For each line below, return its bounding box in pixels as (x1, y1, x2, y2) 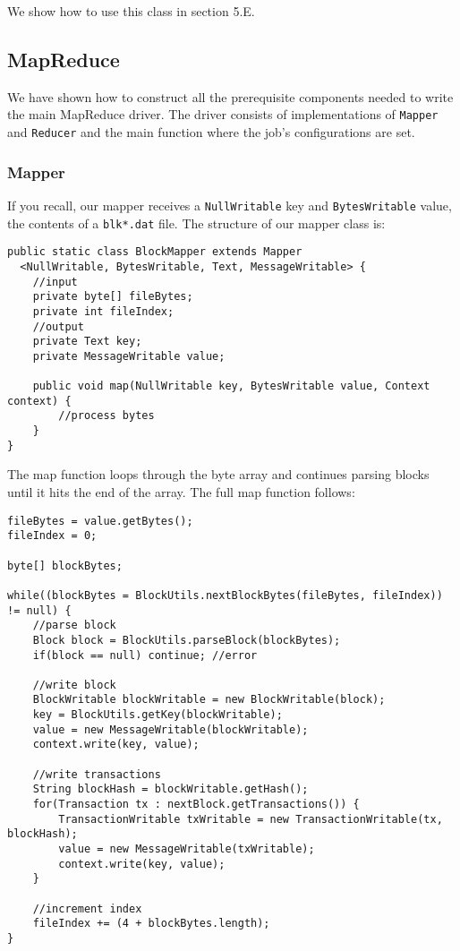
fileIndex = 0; (7, 529, 98, 543)
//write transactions (32, 767, 161, 781)
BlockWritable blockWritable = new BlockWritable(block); (32, 693, 386, 707)
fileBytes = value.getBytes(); (7, 514, 193, 527)
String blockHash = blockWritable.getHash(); (32, 783, 309, 796)
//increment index (32, 902, 142, 915)
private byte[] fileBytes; (32, 290, 193, 304)
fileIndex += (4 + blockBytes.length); (32, 917, 270, 930)
